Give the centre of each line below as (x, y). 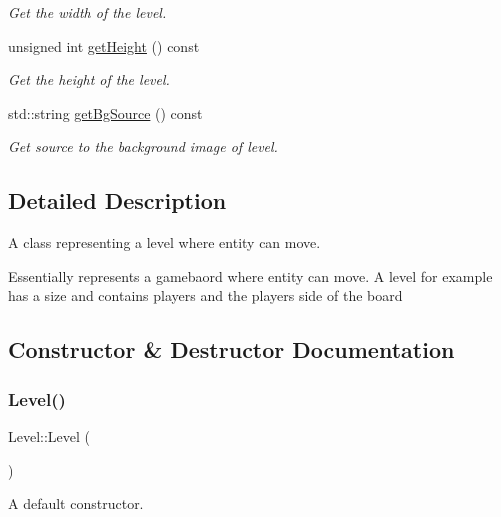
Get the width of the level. (87, 12)
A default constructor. (76, 503)
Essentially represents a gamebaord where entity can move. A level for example (250, 275)
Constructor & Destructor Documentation (231, 349)
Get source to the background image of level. (143, 146)
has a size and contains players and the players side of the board (205, 295)
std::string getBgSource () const (105, 112)
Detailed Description (117, 200)
